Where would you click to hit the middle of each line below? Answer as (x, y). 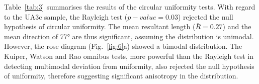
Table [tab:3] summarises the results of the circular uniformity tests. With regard (130, 7)
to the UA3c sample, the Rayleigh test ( (66, 16)
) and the (237, 26)
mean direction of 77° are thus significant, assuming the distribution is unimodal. (129, 36)
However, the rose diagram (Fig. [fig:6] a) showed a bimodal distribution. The (123, 46)
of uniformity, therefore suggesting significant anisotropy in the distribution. (121, 76)
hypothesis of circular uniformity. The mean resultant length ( (100, 26)
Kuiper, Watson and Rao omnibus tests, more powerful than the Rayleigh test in (129, 56)
